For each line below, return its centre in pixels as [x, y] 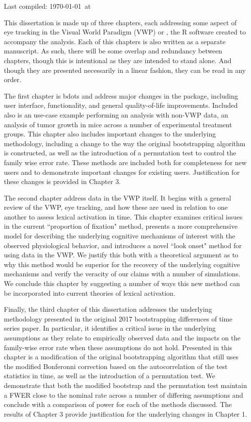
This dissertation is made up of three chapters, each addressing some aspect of [120, 22]
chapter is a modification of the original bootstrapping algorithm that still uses [121, 357]
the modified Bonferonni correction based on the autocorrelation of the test [116, 366]
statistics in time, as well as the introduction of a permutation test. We [110, 376]
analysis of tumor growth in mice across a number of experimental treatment [118, 124]
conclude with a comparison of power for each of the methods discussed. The [118, 404]
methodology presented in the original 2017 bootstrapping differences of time [118, 318]
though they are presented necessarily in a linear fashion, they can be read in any [125, 70]
